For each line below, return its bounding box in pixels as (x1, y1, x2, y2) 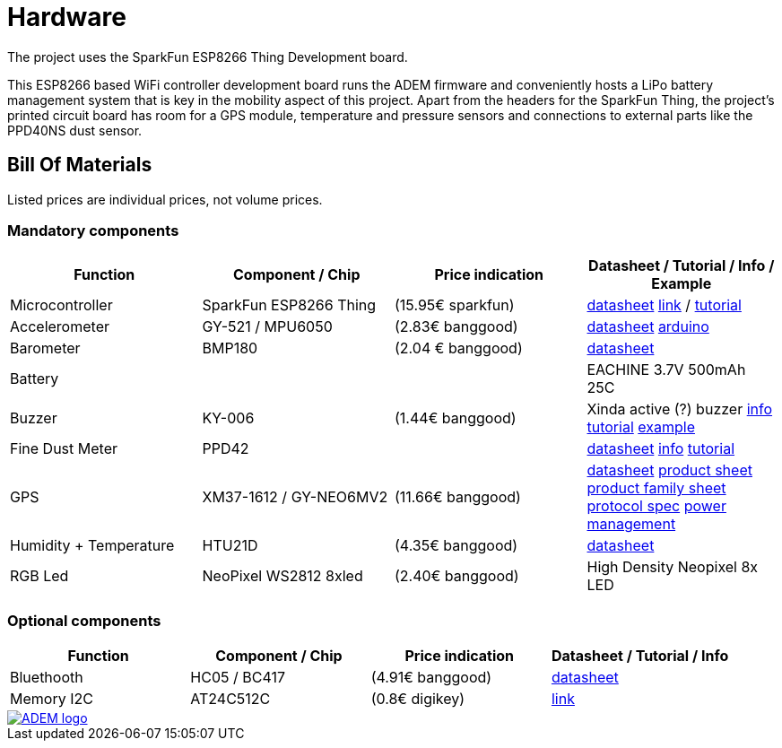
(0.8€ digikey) (370, 690, 465, 709)
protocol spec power (586, 497, 726, 516)
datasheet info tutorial (586, 439, 735, 458)
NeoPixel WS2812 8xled (202, 567, 363, 586)
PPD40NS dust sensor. (7, 122, 143, 138)
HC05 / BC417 (190, 668, 285, 687)
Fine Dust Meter (10, 439, 117, 458)
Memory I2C (10, 690, 93, 709)
